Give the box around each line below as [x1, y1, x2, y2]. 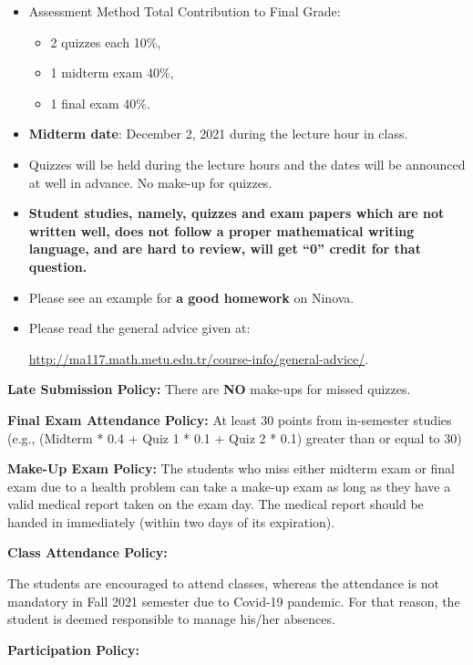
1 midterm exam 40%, [50, 63, 174, 82]
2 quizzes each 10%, [50, 32, 161, 51]
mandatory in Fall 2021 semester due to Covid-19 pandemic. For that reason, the [7, 591, 460, 610]
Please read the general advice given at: [28, 318, 251, 338]
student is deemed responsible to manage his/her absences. [7, 609, 335, 629]
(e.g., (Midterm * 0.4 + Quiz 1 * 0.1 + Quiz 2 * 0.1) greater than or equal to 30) [7, 428, 462, 447]
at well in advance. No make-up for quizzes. [28, 172, 272, 192]
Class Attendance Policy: [7, 543, 168, 562]
